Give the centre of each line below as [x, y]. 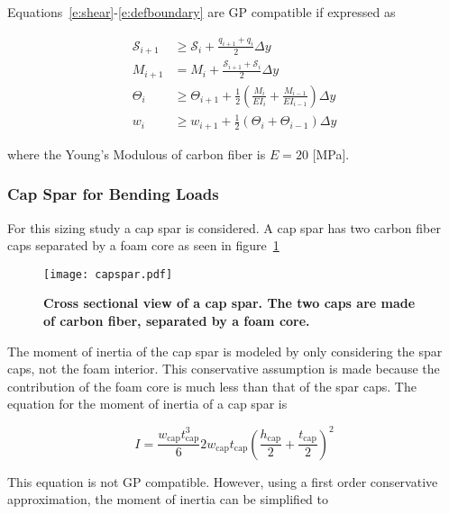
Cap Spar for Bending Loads [113, 194]
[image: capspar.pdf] [108, 274]
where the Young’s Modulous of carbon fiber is [137, 153]
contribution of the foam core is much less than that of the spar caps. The [212, 386]
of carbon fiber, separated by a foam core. [177, 321]
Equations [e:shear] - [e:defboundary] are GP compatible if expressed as [202, 12]
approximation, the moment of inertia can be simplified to [168, 499]
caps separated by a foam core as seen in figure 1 [143, 245]
